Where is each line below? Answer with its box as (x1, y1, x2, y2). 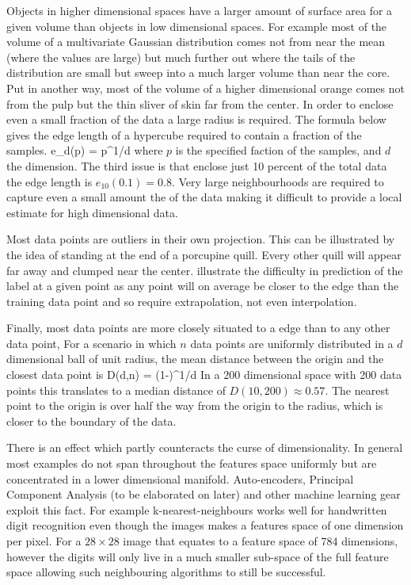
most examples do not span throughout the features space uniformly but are (6, 455, 377, 472)
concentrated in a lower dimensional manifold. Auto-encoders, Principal (6, 470, 354, 487)
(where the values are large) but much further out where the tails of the (6, 48, 356, 65)
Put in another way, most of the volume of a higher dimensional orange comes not (6, 79, 405, 96)
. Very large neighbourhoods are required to (171, 173, 384, 189)
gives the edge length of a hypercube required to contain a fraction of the (6, 126, 362, 143)
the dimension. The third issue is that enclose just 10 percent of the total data (6, 157, 387, 174)
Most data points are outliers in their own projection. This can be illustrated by (6, 231, 395, 247)
